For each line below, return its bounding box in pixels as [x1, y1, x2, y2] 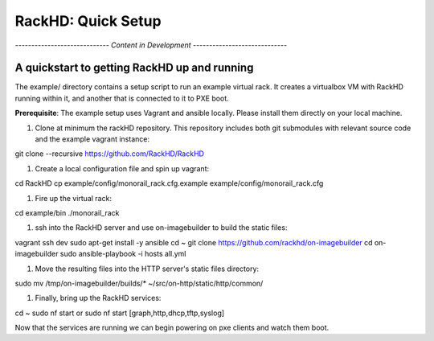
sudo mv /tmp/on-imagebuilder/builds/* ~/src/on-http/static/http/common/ [14, 278, 264, 288]
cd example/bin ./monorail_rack [14, 207, 120, 217]
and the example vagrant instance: [35, 134, 150, 144]
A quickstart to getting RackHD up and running [14, 61, 254, 75]
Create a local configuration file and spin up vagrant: [35, 163, 210, 173]
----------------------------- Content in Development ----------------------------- [14, 40, 288, 50]
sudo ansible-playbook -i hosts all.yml [59, 249, 186, 259]
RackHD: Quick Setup [14, 12, 162, 30]
